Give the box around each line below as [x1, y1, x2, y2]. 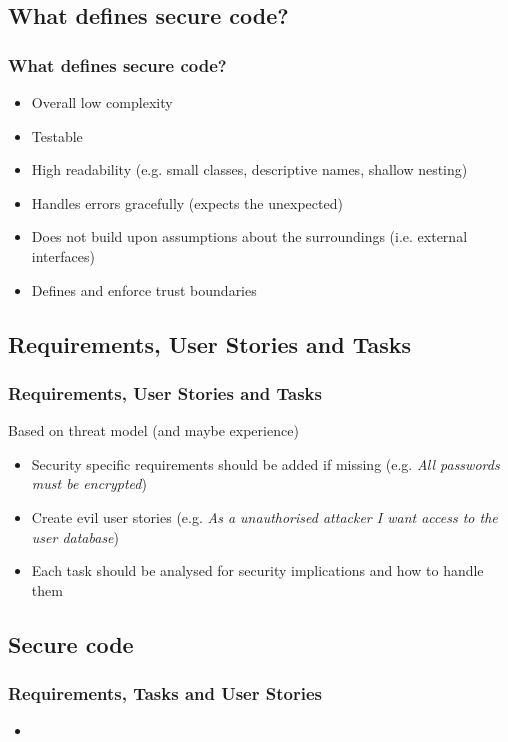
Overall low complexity [31, 92, 173, 112]
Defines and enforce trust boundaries [31, 279, 257, 300]
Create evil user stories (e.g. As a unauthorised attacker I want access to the [31, 506, 498, 527]
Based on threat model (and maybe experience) [8, 420, 299, 441]
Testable [31, 125, 83, 146]
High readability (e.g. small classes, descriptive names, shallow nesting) [31, 159, 468, 180]
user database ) [31, 526, 120, 547]
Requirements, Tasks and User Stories [8, 681, 322, 706]
